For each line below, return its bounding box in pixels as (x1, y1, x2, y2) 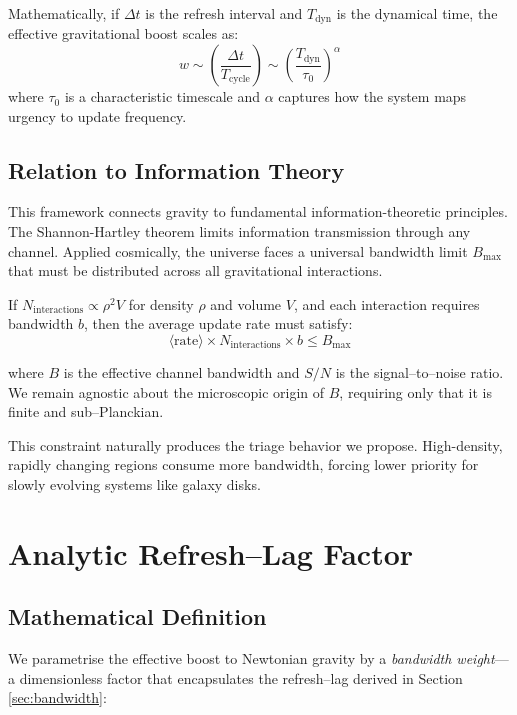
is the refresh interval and (145, 3, 303, 23)
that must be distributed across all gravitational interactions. (8, 260, 383, 281)
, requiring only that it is (339, 381, 492, 402)
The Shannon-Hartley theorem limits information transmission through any (8, 221, 471, 242)
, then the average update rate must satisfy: (84, 313, 353, 334)
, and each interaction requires (293, 293, 480, 314)
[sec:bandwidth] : (8, 687, 107, 708)
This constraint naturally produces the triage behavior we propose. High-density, (8, 434, 503, 455)
